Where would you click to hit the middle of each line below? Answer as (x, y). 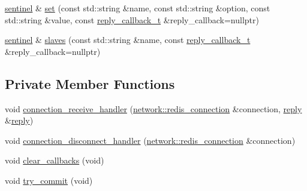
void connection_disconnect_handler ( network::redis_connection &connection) (150, 140)
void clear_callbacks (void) (55, 160)
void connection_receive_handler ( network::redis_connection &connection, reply (153, 108)
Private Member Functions (90, 83)
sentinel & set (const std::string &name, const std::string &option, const (138, 8)
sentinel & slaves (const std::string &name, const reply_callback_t (128, 40)
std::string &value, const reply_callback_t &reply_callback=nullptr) (132, 19)
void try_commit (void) (49, 180)
